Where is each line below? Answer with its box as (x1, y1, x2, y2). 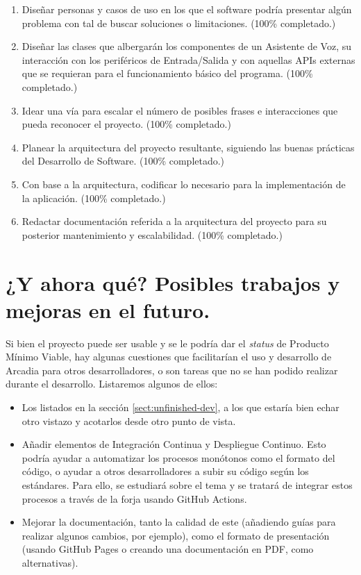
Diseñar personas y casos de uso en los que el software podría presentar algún (22, 2, 352, 16)
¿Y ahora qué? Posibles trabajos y (6, 268, 340, 297)
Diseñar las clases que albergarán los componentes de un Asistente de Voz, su (22, 39, 352, 53)
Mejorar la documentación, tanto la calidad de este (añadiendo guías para (22, 515, 336, 529)
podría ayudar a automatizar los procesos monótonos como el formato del (22, 450, 335, 465)
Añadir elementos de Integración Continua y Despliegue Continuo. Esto (22, 437, 326, 451)
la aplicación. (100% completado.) (22, 190, 166, 205)
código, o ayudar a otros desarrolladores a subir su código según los (22, 464, 309, 478)
